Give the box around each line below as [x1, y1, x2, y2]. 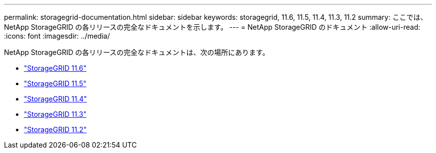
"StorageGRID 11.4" [24, 95, 87, 103]
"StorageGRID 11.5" [24, 79, 87, 88]
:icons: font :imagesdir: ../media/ [4, 32, 110, 40]
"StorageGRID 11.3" [24, 110, 87, 118]
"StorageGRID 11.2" [24, 125, 87, 134]
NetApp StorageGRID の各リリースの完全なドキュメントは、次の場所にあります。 [4, 48, 269, 56]
